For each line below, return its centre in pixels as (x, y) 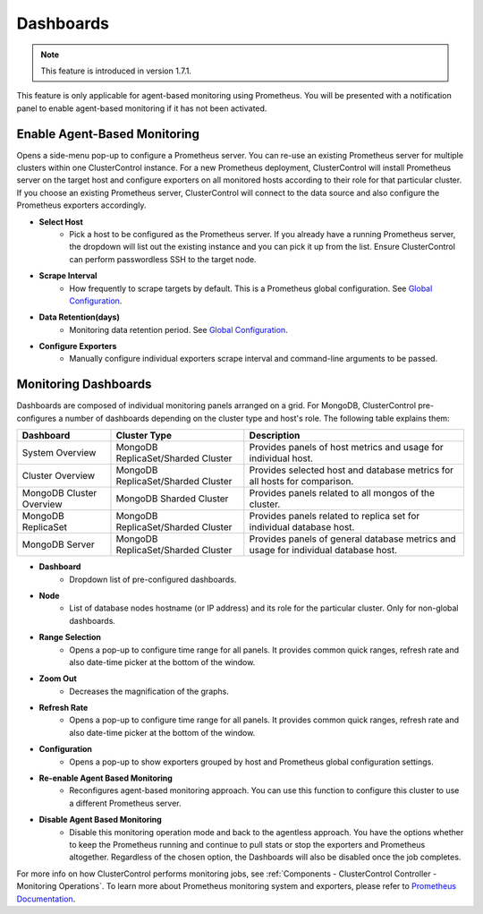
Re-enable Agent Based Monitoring (106, 778)
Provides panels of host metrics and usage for (347, 448)
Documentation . (46, 899)
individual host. (281, 458)
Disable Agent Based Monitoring (101, 820)
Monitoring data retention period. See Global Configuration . (178, 329)
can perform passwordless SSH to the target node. (163, 259)
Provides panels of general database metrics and (352, 539)
